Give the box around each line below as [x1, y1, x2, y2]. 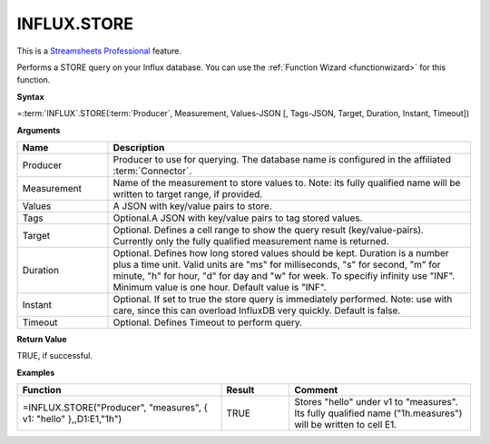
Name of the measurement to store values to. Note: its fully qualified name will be [113, 176, 461, 189]
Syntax [16, 91, 44, 102]
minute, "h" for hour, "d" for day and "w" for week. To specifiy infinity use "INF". [113, 269, 456, 281]
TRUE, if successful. [16, 350, 93, 361]
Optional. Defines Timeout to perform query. [113, 316, 303, 329]
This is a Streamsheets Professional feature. [16, 45, 181, 56]
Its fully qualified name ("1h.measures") [294, 407, 463, 419]
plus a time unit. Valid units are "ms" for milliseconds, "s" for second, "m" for [113, 258, 441, 271]
